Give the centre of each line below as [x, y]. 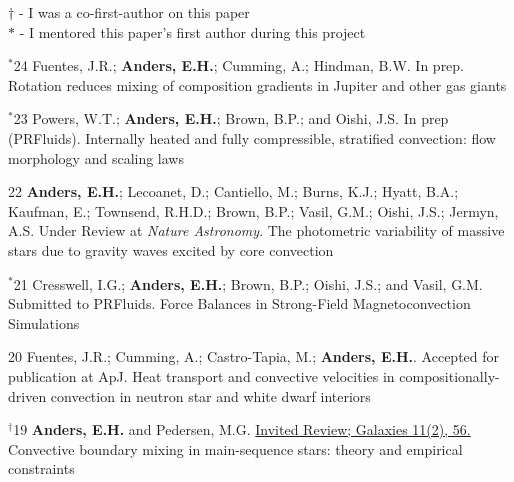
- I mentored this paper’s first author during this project [192, 31]
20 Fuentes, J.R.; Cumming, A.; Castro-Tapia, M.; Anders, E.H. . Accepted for [254, 356]
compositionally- [449, 375]
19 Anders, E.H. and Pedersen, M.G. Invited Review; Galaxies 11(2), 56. [242, 429]
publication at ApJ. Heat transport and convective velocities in [201, 375]
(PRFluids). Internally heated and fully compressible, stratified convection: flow [252, 137]
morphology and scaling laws [96, 157]
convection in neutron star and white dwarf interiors [210, 395]
